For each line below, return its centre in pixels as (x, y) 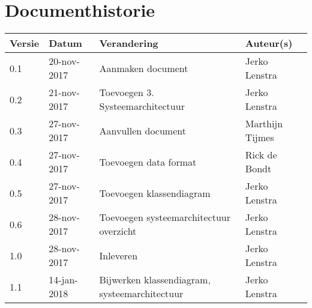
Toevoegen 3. (127, 92)
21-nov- (64, 92)
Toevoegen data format (148, 162)
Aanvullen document (142, 130)
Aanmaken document (144, 68)
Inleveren (118, 255)
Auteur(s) (269, 43)
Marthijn (264, 124)
